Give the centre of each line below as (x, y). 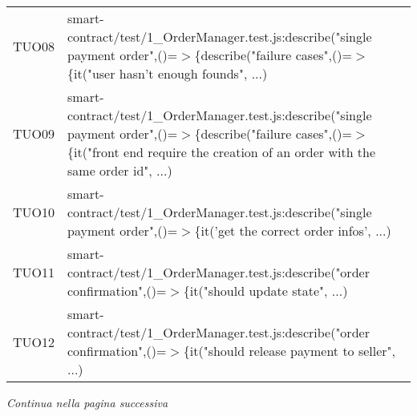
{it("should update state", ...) (265, 291)
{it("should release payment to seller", (289, 351)
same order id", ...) (120, 170)
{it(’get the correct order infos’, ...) (293, 230)
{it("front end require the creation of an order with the (222, 152)
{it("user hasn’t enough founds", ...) (168, 73)
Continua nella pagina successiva (87, 402)
